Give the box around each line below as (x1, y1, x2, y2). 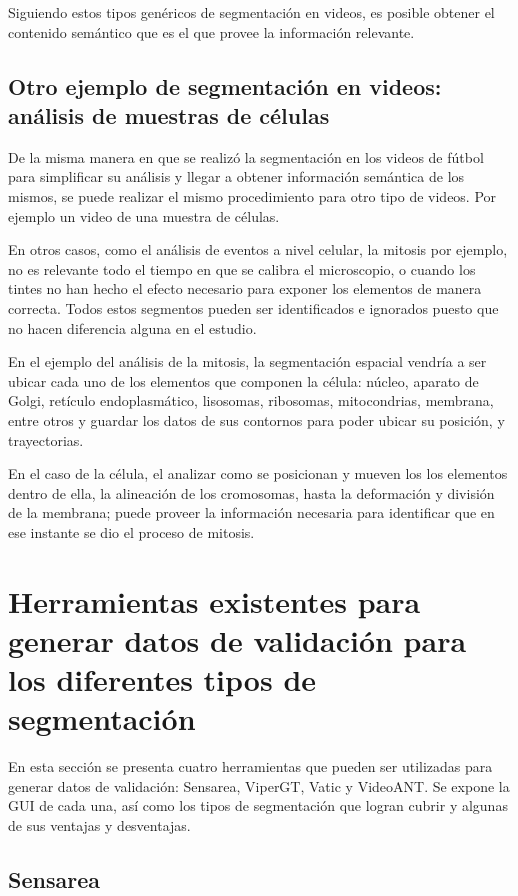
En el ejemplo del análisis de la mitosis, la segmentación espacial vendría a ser (8, 351, 487, 372)
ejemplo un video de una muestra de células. (8, 205, 280, 226)
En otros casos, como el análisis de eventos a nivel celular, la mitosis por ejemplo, (8, 239, 508, 260)
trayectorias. (8, 429, 84, 450)
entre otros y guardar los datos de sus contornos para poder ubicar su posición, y (8, 409, 505, 430)
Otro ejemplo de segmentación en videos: (8, 70, 442, 101)
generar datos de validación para (8, 619, 467, 660)
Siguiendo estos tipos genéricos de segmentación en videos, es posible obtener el (8, 2, 495, 22)
